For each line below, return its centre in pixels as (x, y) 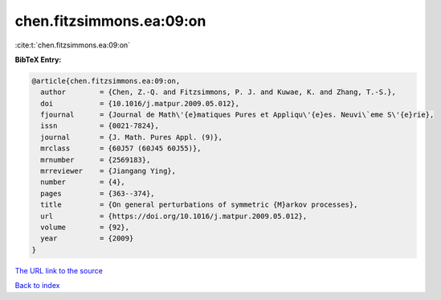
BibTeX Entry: (38, 60)
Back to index (37, 286)
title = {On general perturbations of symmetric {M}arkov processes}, (199, 205)
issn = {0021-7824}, (100, 126)
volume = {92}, (85, 227)
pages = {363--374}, (98, 193)
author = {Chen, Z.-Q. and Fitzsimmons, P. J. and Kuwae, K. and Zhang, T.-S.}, (218, 92)
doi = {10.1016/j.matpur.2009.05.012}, (140, 103)
